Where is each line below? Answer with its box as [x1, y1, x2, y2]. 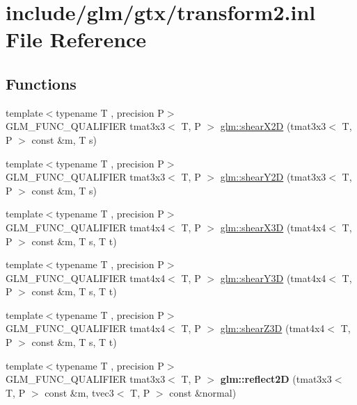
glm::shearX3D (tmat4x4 [220, 220, 326, 234]
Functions [6, 72, 77, 94]
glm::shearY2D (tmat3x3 [220, 170, 326, 184]
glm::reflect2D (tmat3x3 [220, 372, 332, 386]
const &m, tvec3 [45, 385, 114, 399]
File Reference [6, 25, 147, 53]
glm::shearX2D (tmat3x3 [220, 119, 326, 133]
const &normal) [169, 385, 237, 399]
